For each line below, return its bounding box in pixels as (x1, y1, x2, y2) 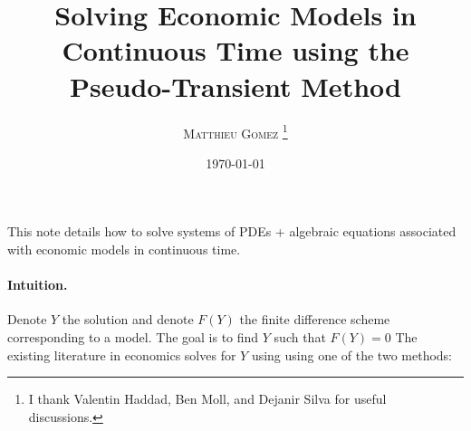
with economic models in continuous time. (7, 239, 241, 258)
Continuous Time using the (62, 32, 409, 69)
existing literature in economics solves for (7, 345, 236, 364)
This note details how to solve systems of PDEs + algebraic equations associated (7, 222, 457, 241)
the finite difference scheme (239, 310, 390, 329)
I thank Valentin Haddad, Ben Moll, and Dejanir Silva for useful (28, 389, 387, 408)
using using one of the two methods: (251, 345, 452, 364)
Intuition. (7, 275, 68, 294)
